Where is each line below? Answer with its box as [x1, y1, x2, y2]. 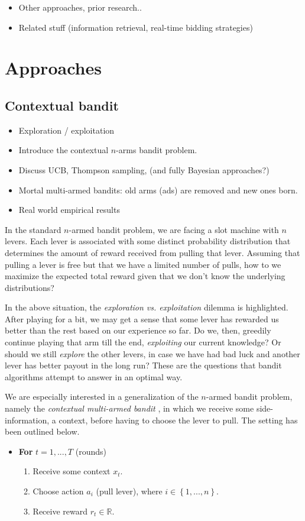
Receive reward [33, 504, 88, 517]
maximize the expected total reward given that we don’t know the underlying [5, 270, 285, 282]
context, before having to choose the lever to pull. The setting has [59, 413, 298, 426]
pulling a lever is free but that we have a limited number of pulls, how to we [5, 258, 281, 270]
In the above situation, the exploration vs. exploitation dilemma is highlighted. [5, 301, 288, 313]
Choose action [33, 485, 84, 497]
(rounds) [75, 445, 106, 457]
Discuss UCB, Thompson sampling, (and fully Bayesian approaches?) [18, 163, 270, 176]
